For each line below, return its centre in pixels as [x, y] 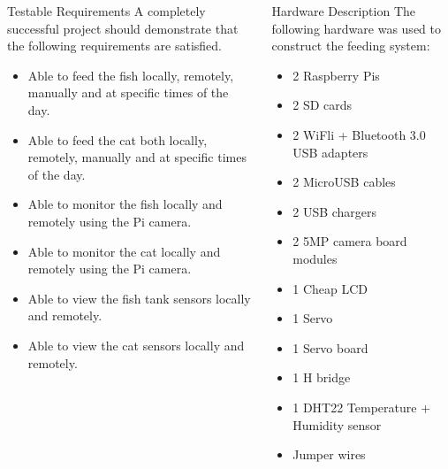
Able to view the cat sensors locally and [136, 345]
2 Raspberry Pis [336, 75]
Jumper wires [329, 454]
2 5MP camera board [350, 241]
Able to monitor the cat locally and [124, 251]
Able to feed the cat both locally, [118, 139]
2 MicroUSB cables [344, 182]
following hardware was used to [356, 28]
